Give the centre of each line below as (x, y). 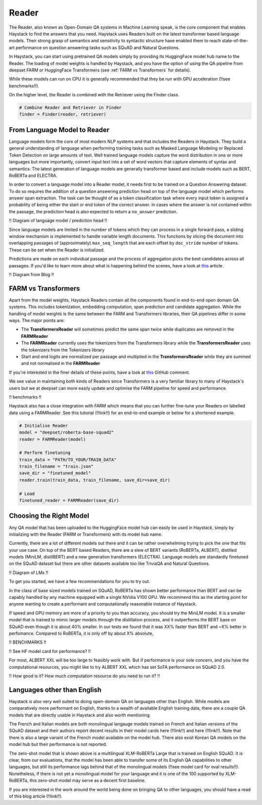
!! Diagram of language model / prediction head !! (58, 221)
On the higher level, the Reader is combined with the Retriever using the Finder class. (94, 95)
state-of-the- (235, 41)
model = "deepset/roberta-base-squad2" (66, 432)
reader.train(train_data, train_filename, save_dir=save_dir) (95, 480)
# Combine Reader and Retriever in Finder (70, 108)
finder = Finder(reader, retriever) (63, 114)
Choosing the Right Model (49, 516)
